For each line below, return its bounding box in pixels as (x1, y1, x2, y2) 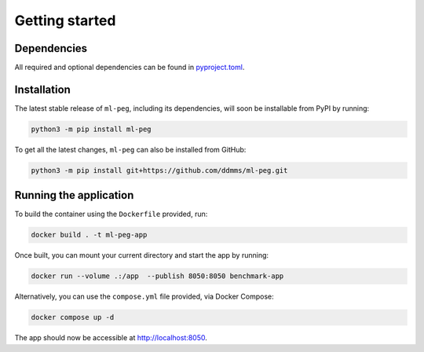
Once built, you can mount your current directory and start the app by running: (14, 251, 269, 260)
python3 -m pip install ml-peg (31, 124, 152, 134)
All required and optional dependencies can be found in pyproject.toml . (14, 63, 245, 72)
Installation (14, 82, 71, 96)
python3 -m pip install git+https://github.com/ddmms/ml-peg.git (31, 166, 288, 174)
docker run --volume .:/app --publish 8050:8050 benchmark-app (31, 272, 284, 280)
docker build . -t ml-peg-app (31, 230, 148, 240)
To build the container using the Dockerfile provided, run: (14, 209, 208, 219)
